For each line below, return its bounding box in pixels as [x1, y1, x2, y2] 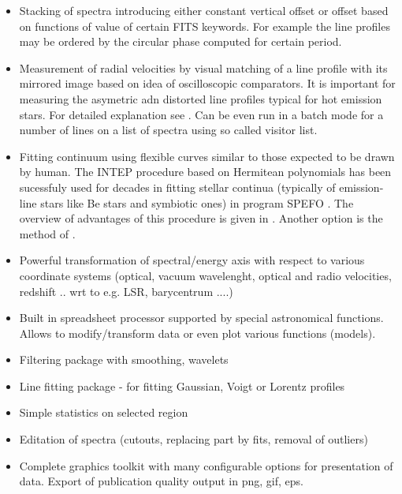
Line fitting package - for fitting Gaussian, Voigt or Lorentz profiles [19, 377, 345, 394]
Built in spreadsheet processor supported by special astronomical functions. [19, 309, 384, 326]
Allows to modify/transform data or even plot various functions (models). [19, 324, 376, 341]
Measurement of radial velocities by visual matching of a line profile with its [19, 59, 388, 76]
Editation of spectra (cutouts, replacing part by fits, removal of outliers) [19, 431, 368, 447]
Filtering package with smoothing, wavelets [19, 351, 229, 368]
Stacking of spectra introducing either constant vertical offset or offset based [19, 2, 389, 18]
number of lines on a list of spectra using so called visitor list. [19, 122, 318, 138]
